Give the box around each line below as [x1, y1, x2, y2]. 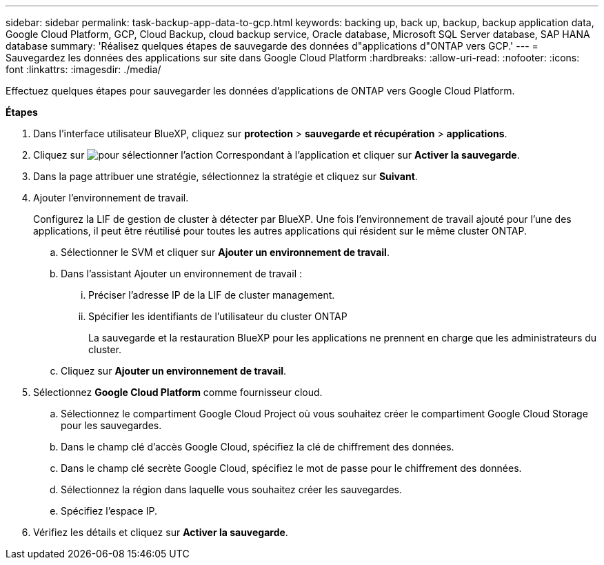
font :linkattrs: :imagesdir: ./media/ [6, 63, 161, 75]
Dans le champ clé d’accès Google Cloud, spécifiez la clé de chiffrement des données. [61, 441, 454, 453]
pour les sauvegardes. [61, 419, 162, 431]
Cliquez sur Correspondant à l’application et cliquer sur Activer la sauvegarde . [33, 149, 520, 161]
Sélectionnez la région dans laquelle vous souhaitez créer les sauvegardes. [61, 484, 403, 495]
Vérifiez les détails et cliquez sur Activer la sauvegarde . [33, 526, 288, 538]
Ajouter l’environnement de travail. [33, 192, 189, 204]
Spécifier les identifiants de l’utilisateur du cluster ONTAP [88, 310, 348, 322]
